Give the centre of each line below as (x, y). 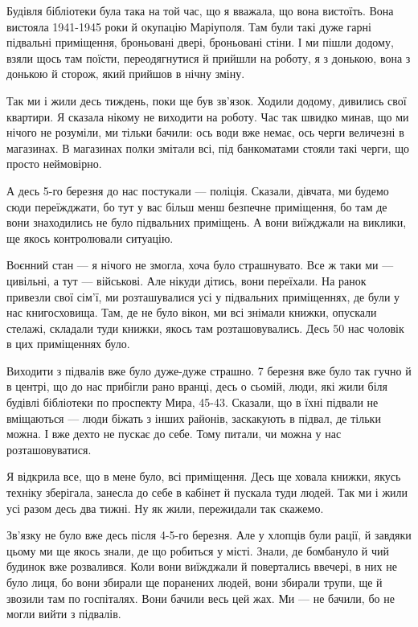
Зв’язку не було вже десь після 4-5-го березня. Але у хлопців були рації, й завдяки (209, 535)
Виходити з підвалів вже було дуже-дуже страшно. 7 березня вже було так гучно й (209, 370)
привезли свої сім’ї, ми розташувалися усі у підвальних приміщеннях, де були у (203, 296)
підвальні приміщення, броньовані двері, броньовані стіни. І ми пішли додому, (200, 42)
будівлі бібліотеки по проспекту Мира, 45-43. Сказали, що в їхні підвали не (193, 402)
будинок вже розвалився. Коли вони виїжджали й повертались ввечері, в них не (202, 566)
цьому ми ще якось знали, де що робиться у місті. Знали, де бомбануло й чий (198, 550)
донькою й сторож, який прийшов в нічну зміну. (126, 74)
